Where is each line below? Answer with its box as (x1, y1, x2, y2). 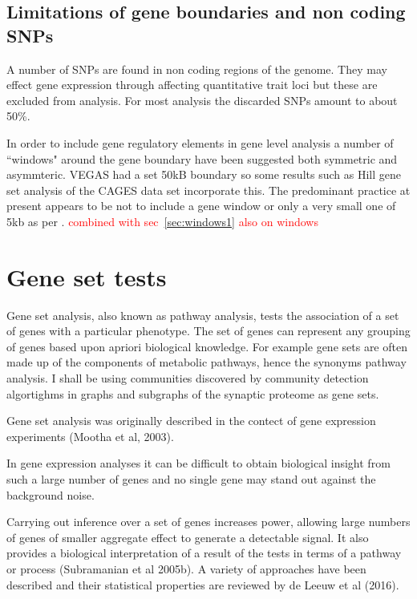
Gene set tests (6, 260, 167, 293)
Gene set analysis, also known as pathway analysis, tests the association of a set (6, 306, 399, 323)
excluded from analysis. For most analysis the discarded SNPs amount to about (6, 91, 398, 108)
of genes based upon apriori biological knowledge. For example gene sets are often (6, 338, 407, 354)
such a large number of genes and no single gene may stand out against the (6, 471, 376, 487)
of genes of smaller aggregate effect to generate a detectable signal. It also (6, 528, 369, 545)
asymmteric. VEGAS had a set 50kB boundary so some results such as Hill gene (6, 166, 401, 183)
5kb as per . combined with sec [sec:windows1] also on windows (6, 212, 318, 229)
